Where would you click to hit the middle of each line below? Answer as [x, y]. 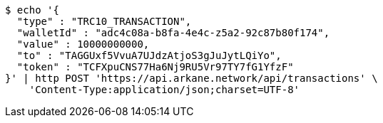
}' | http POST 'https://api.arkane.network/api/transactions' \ [191, 78]
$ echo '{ [32, 10]
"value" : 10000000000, [83, 44]
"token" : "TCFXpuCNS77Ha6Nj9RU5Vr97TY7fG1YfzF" [155, 67]
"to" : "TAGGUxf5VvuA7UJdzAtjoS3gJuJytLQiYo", [149, 55]
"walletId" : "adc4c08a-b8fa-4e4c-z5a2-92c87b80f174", [173, 33]
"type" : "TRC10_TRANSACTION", [104, 21]
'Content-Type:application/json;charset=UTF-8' [164, 90]
